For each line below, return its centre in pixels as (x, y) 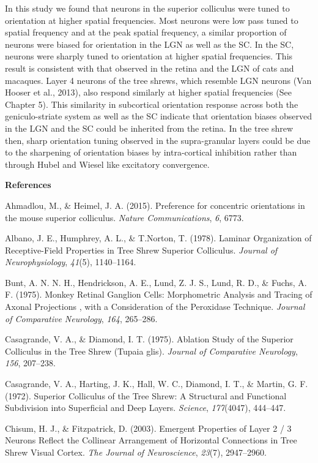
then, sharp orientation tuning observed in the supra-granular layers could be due (158, 140)
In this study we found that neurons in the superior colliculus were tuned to (147, 8)
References (28, 185)
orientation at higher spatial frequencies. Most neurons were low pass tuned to (152, 20)
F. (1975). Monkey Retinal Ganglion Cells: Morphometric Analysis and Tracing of (159, 294)
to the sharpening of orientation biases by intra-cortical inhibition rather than (151, 152)
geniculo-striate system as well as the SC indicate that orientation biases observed (158, 116)
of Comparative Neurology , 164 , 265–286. (81, 318)
